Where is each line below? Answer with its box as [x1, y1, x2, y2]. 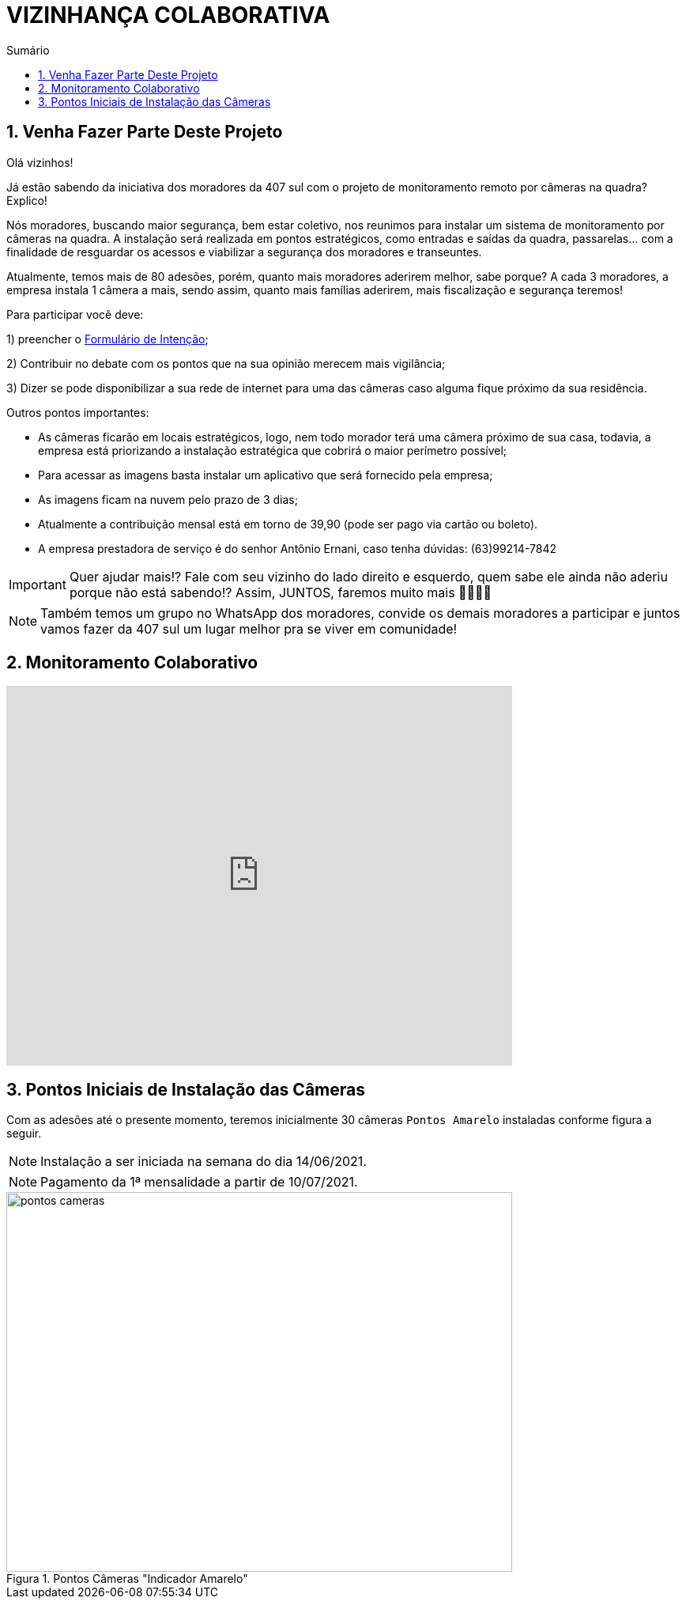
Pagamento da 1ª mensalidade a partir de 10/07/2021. [40, 1174, 358, 1191]
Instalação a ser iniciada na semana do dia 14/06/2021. [40, 1153, 367, 1170]
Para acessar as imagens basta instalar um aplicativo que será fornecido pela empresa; [38, 467, 493, 482]
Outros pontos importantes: [6, 405, 149, 419]
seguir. [6, 1126, 42, 1141]
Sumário [6, 43, 50, 57]
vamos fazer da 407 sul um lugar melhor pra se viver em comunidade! [40, 620, 458, 637]
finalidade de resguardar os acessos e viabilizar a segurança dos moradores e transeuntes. [6, 244, 482, 259]
